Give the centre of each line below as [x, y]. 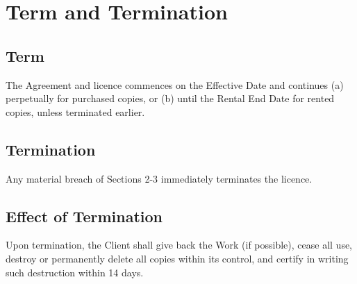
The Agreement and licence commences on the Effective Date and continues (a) [175, 84]
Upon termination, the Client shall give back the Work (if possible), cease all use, [179, 245]
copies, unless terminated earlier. [75, 111]
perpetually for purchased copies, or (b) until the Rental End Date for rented [170, 98]
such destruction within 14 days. [75, 272]
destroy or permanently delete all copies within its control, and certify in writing [177, 258]
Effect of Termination [84, 216]
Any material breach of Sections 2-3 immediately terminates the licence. [159, 178]
